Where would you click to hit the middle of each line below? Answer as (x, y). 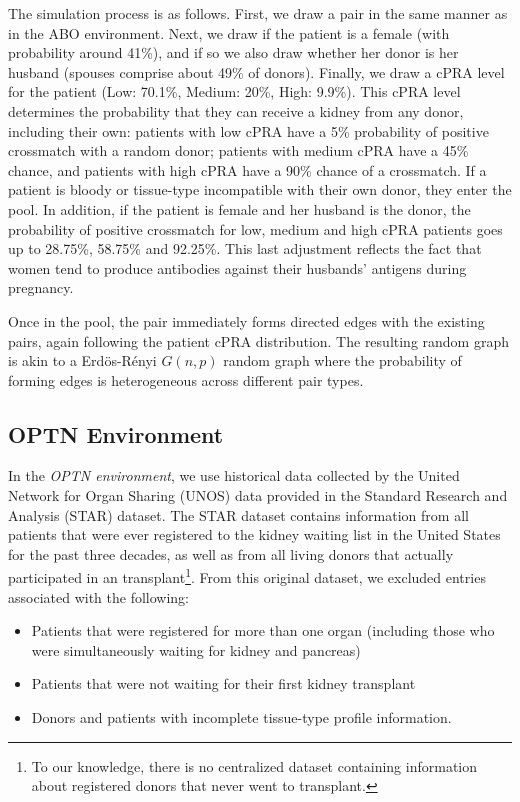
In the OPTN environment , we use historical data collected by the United (234, 475)
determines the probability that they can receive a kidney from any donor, (236, 110)
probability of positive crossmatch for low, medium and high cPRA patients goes (255, 228)
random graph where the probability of (342, 360)
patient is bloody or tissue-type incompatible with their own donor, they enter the (260, 189)
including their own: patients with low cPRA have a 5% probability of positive (248, 130)
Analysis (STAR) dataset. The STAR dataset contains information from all (238, 514)
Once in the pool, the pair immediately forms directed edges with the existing (246, 320)
